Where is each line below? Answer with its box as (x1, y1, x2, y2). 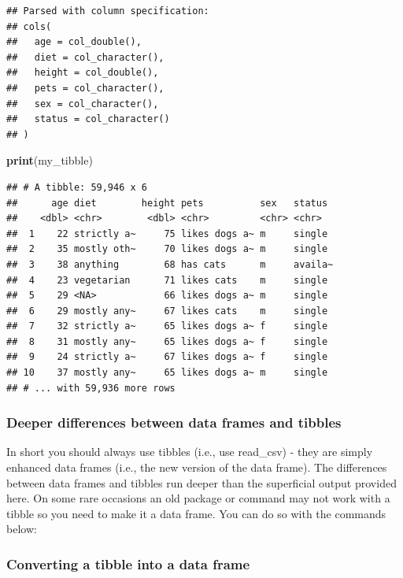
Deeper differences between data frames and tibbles (6, 413, 342, 432)
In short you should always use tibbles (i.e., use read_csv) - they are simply (6, 443, 373, 460)
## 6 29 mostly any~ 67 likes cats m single (6, 305, 328, 317)
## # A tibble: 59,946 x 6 (6, 181, 147, 193)
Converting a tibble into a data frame (6, 554, 250, 573)
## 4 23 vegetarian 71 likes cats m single (6, 274, 328, 286)
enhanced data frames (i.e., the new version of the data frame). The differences (6, 459, 387, 476)
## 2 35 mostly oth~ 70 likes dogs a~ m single (6, 243, 328, 255)
